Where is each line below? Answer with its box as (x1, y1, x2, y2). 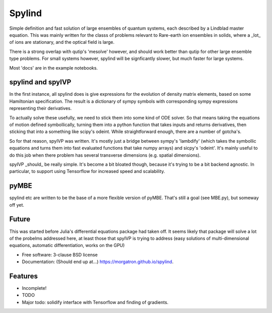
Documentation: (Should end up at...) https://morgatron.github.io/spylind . (22, 259, 174, 265)
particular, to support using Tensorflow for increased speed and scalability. (9, 168, 165, 174)
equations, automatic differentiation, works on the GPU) (9, 242, 125, 248)
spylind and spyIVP (9, 78, 72, 87)
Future (9, 215, 31, 224)
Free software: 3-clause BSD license (22, 252, 98, 258)
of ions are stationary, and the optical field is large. (9, 39, 115, 45)
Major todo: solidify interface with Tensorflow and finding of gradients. (22, 299, 169, 305)
